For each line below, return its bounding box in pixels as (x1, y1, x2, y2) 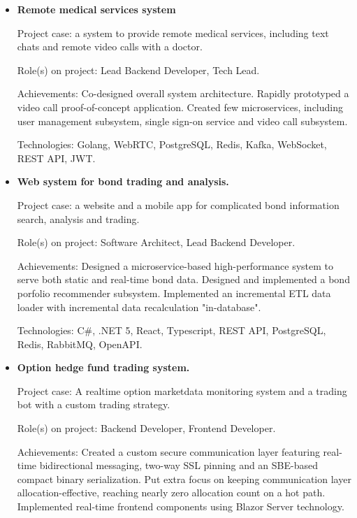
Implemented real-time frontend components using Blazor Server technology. (17, 499, 344, 514)
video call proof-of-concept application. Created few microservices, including (17, 99, 344, 114)
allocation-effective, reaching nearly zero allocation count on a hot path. (17, 485, 326, 500)
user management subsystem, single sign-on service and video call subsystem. (17, 113, 348, 128)
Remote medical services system (17, 2, 176, 16)
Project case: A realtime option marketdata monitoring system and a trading (17, 383, 347, 398)
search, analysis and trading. (17, 211, 140, 226)
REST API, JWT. (17, 150, 96, 165)
